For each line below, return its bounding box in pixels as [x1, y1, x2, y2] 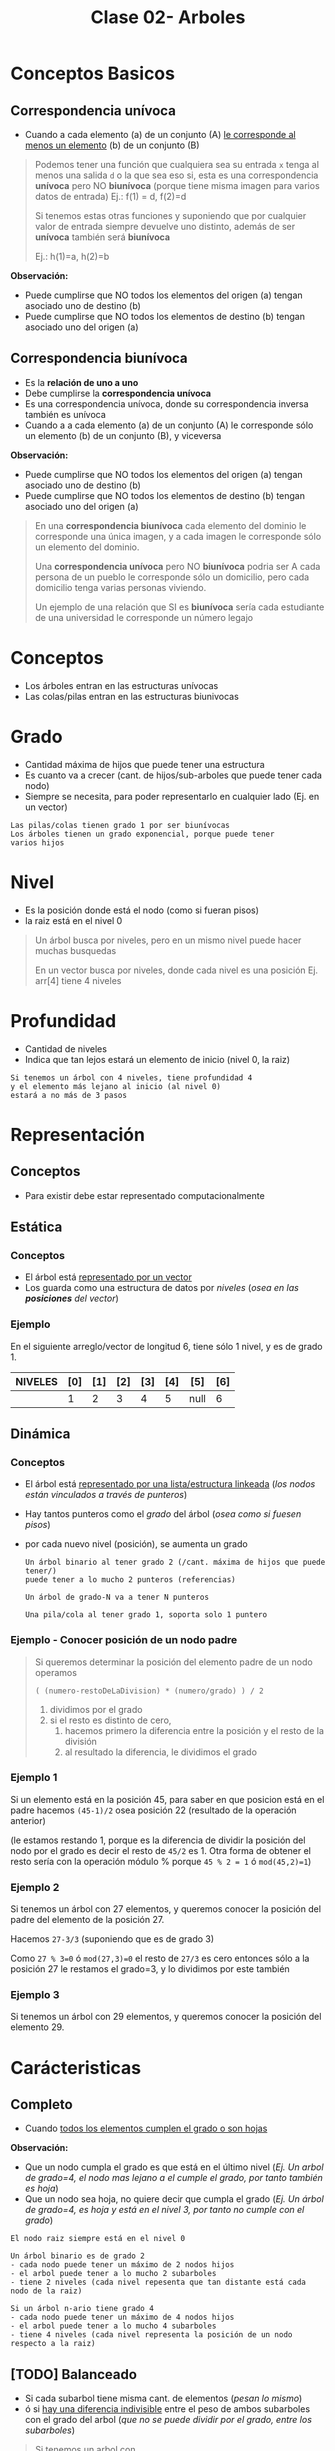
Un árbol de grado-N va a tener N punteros [24, 1592, 210, 1603]
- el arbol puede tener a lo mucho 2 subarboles [10, 2269, 217, 2279]
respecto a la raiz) [10, 2339, 97, 2349]
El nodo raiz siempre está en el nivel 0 [10, 2234, 186, 2244]
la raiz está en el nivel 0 [24, 914, 123, 926]
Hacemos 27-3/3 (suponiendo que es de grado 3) [10, 1933, 215, 1945]
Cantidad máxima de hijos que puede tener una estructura [24, 758, 265, 770]
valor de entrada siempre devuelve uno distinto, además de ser [34, 221, 296, 232]
